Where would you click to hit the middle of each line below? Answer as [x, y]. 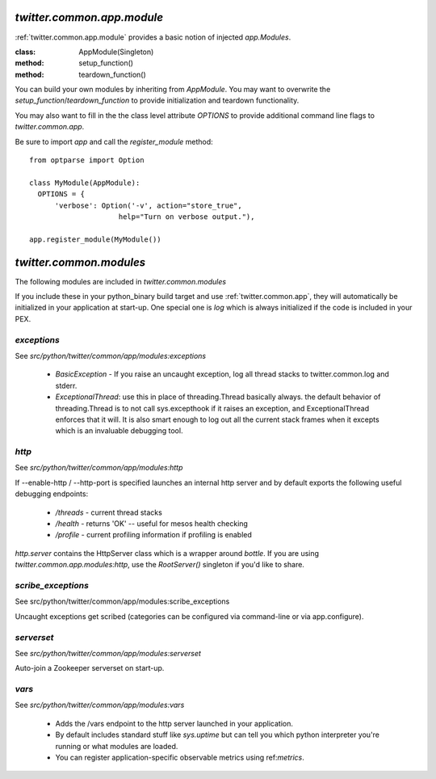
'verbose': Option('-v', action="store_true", [148, 205]
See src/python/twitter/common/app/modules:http [99, 468]
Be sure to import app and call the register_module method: [114, 141]
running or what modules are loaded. [117, 746]
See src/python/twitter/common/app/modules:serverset [108, 653]
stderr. [66, 385]
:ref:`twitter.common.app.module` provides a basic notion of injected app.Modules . [153, 37]
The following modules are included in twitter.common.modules [120, 281]
